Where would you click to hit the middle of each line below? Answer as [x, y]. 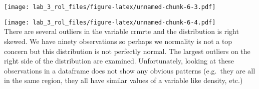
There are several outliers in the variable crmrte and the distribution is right [121, 31]
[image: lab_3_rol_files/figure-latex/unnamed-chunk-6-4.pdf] [110, 22]
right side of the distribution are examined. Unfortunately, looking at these [119, 61]
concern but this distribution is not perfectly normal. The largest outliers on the [127, 51]
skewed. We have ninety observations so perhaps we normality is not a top [118, 41]
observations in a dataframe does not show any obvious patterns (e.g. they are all [130, 70]
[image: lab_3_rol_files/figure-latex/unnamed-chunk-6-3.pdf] [110, 7]
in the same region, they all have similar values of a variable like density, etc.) [123, 80]
